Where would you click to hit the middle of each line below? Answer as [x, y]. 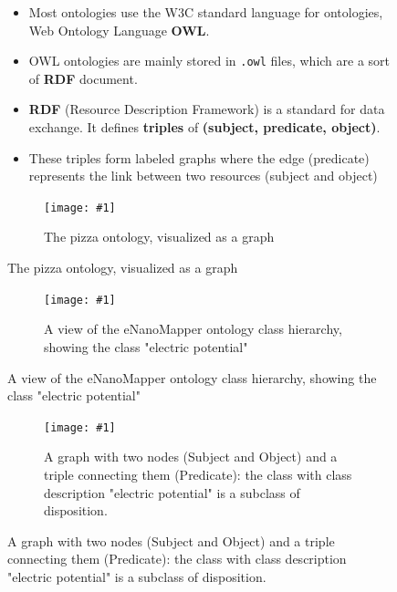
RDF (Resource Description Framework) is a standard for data [207, 109]
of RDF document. [83, 78]
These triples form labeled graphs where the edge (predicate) [199, 157]
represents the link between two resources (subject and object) [203, 176]
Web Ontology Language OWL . [119, 30]
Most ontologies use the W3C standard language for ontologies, [206, 12]
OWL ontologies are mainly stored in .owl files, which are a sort [209, 61]
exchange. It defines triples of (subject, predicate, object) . [204, 127]
